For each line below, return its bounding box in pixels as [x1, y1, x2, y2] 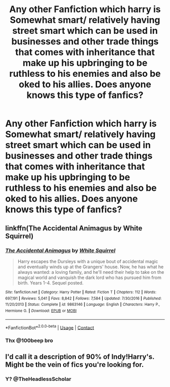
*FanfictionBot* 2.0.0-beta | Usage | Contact [5, 323, 95, 330]
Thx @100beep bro [5, 337, 53, 344]
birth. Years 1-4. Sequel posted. [17, 279, 83, 286]
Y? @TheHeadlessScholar [5, 375, 72, 382]
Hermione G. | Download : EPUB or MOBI [5, 308, 77, 313]
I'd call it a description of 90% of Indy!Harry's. [5, 353, 155, 361]
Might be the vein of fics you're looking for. [5, 360, 144, 369]
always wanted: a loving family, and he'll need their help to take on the [17, 269, 164, 275]
